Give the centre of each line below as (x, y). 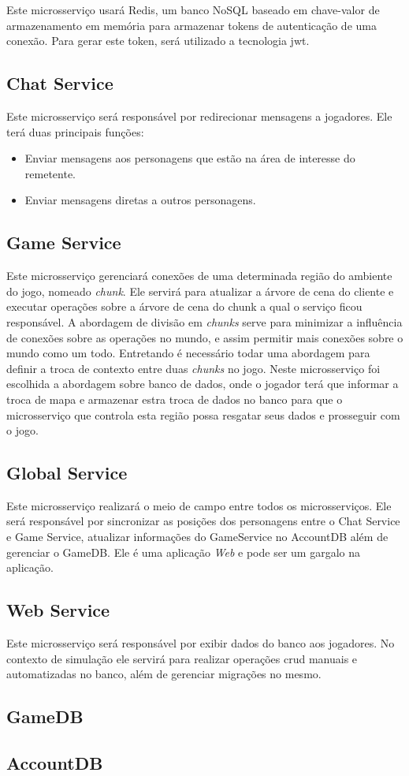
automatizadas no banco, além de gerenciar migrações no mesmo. (164, 674)
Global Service (67, 473)
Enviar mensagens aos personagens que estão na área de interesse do (190, 158)
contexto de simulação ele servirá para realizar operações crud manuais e (182, 658)
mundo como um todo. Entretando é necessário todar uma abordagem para (188, 353)
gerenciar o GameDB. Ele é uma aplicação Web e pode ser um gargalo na (183, 552)
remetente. (50, 173)
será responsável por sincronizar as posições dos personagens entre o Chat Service (203, 521)
